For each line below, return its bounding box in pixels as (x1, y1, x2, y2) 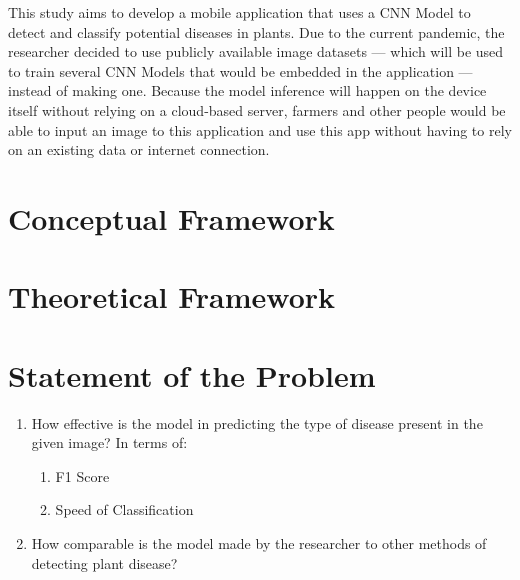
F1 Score (55, 465, 110, 486)
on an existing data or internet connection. (8, 139, 270, 160)
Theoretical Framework (8, 276, 336, 317)
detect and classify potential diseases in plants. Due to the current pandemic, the (8, 21, 505, 42)
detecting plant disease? (31, 552, 178, 573)
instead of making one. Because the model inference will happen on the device (8, 80, 487, 101)
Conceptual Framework (8, 197, 335, 238)
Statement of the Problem (8, 354, 376, 395)
